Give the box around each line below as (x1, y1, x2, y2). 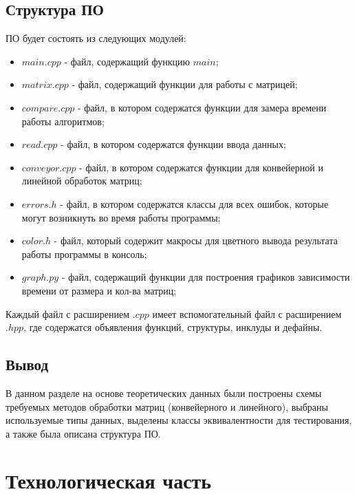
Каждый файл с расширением (6, 306, 129, 321)
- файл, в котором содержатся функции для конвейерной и (79, 160, 323, 174)
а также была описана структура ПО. (6, 426, 161, 440)
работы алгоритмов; (21, 114, 105, 128)
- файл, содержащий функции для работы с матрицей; (72, 77, 298, 92)
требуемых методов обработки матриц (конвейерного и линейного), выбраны (6, 399, 328, 414)
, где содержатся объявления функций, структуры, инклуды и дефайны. (23, 320, 323, 334)
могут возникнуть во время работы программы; (21, 210, 221, 224)
